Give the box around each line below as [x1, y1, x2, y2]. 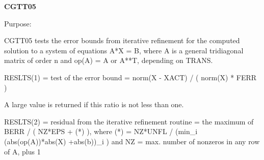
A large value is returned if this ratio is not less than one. [4, 99, 184, 110]
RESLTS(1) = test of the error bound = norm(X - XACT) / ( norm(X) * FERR [4, 72, 257, 82]
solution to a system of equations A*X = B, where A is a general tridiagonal [4, 45, 244, 55]
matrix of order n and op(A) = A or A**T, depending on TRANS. [4, 55, 213, 66]
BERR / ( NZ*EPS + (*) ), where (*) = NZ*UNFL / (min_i [4, 126, 198, 137]
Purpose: [4, 18, 32, 28]
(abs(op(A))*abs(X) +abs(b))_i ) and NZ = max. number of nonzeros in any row [4, 136, 260, 146]
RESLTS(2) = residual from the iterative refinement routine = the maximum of [4, 116, 254, 126]
